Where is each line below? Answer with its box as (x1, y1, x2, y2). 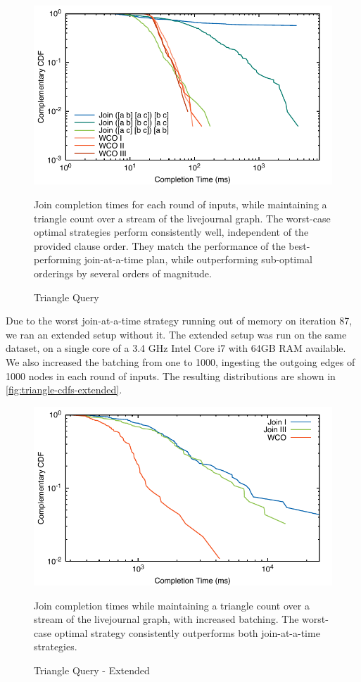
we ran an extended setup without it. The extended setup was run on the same (6, 327, 347, 341)
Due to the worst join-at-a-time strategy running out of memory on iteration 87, (6, 313, 353, 328)
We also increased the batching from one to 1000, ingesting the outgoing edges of (6, 354, 355, 369)
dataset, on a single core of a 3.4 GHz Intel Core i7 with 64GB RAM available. (6, 341, 346, 355)
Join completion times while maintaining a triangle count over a (34, 598, 310, 612)
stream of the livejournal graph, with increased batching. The (34, 612, 299, 626)
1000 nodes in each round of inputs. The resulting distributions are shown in (6, 368, 336, 383)
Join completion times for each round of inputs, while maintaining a (34, 196, 327, 211)
